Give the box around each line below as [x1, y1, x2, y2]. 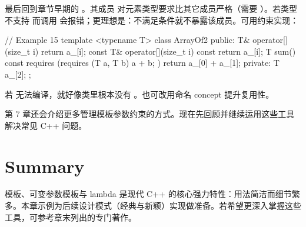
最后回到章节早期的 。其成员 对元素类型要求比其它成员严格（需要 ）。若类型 [5, 2, 297, 14]
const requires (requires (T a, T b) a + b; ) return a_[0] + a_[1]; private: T [5, 56, 280, 69]
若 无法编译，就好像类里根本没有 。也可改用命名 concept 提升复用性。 [5, 88, 274, 100]
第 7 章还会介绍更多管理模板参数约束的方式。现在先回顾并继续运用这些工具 [5, 108, 295, 120]
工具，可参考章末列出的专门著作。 [5, 211, 137, 223]
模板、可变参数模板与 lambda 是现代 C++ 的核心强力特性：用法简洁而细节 [5, 188, 292, 200]
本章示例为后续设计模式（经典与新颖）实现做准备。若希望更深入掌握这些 [21, 199, 301, 212]
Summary [5, 153, 85, 178]
